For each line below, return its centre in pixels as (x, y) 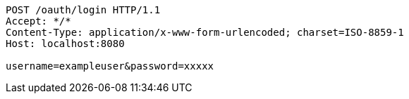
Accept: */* (38, 21)
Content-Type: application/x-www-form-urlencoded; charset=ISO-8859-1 (205, 32)
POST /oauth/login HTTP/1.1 (83, 10)
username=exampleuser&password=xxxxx (110, 66)
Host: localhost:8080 (65, 44)
